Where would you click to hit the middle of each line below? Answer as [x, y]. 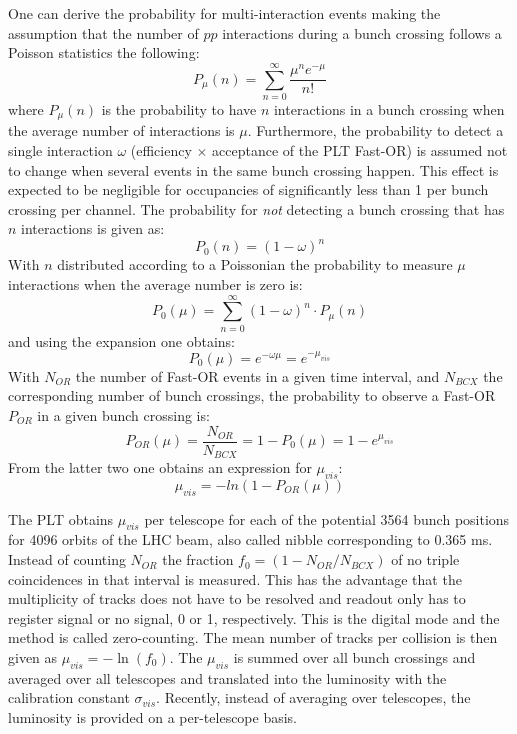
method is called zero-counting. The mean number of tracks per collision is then [253, 637]
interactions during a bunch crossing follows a [362, 32]
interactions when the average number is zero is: [155, 284]
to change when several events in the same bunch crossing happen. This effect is [253, 169]
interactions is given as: [93, 228]
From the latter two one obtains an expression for [160, 467]
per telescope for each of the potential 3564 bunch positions [327, 518]
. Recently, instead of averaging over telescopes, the [313, 697]
